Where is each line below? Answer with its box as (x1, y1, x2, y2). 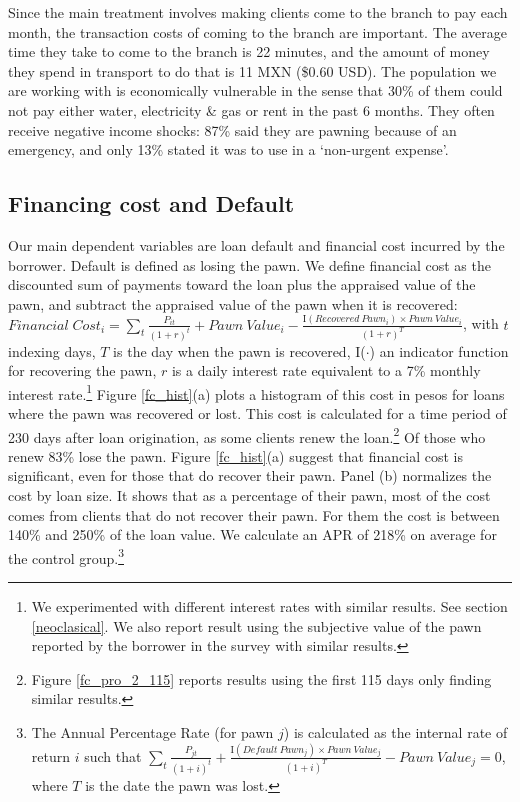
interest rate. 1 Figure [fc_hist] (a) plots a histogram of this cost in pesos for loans (8, 380, 505, 404)
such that (84, 745, 142, 766)
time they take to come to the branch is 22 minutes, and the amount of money (8, 41, 490, 62)
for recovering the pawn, (8, 360, 157, 381)
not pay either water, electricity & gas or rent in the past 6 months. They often (8, 99, 495, 120)
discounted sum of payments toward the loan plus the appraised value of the (8, 274, 476, 295)
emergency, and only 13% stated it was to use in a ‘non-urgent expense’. (8, 139, 449, 160)
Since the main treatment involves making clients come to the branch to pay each (8, 2, 508, 22)
